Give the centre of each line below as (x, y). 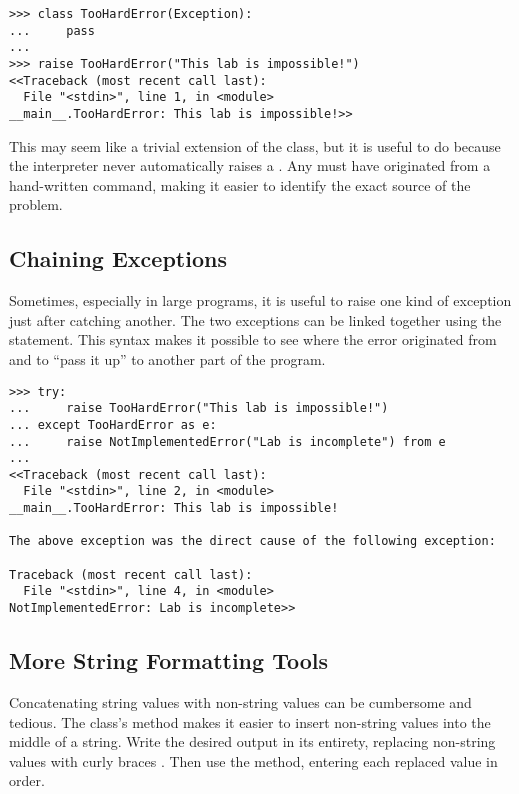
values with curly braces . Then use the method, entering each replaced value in (253, 760)
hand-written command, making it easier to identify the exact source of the (240, 184)
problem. (36, 204)
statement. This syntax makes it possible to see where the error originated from (253, 339)
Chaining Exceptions (118, 258)
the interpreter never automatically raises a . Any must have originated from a (250, 165)
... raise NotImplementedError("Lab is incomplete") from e (227, 441)
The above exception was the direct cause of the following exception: (252, 541)
